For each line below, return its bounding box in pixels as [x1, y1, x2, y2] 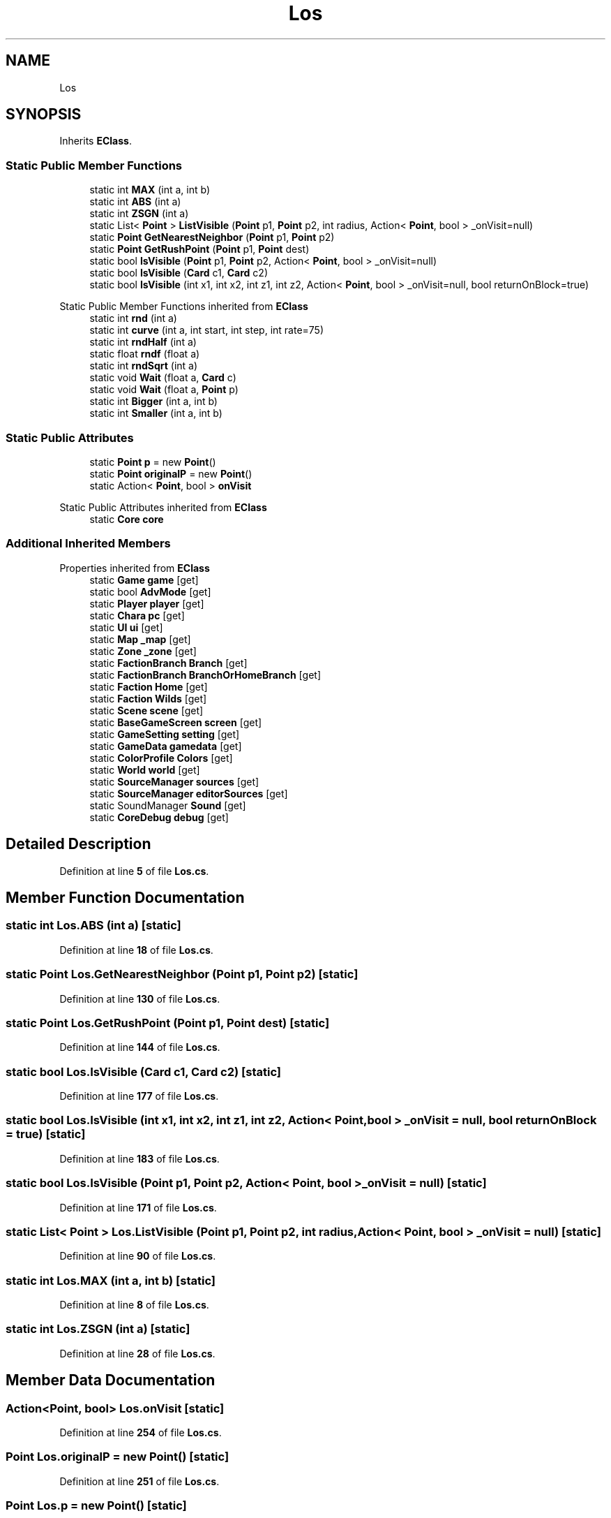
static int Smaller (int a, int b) [89, 407, 222, 420]
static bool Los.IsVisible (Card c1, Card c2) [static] [6, 1064, 281, 1079]
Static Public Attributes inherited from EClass [59, 501, 267, 513]
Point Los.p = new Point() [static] [6, 1498, 187, 1513]
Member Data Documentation [6, 1371, 216, 1390]
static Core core [89, 513, 164, 525]
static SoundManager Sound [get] [89, 799, 246, 811]
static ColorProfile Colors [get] [89, 751, 233, 764]
